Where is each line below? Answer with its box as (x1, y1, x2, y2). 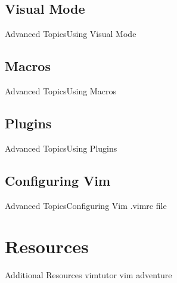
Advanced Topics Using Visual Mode (5, 27, 136, 40)
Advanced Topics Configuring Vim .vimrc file (5, 199, 167, 211)
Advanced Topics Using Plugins (5, 141, 117, 154)
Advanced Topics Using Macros (5, 85, 116, 97)
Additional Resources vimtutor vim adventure (5, 269, 172, 281)
